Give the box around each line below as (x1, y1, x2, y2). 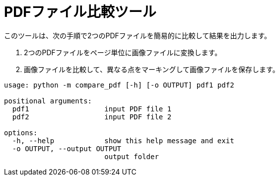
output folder (104, 152, 159, 161)
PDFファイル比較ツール (4, 3, 156, 20)
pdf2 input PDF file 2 (12, 112, 172, 121)
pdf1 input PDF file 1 (12, 104, 172, 113)
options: (4, 128, 38, 137)
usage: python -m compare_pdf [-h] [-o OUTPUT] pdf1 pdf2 (4, 81, 234, 89)
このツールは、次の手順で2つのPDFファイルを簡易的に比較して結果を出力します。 (4, 31, 272, 40)
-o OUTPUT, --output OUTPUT (12, 144, 122, 153)
